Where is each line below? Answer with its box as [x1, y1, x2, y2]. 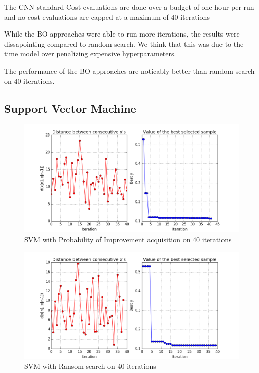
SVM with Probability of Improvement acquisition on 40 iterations [24, 233, 232, 244]
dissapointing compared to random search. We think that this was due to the [4, 38, 244, 49]
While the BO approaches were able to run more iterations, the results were [4, 28, 240, 39]
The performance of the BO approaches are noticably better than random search [4, 65, 255, 76]
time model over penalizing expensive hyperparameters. [4, 48, 176, 59]
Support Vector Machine [4, 100, 136, 116]
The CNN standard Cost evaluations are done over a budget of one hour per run [4, 2, 254, 12]
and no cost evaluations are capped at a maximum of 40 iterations [4, 11, 210, 22]
